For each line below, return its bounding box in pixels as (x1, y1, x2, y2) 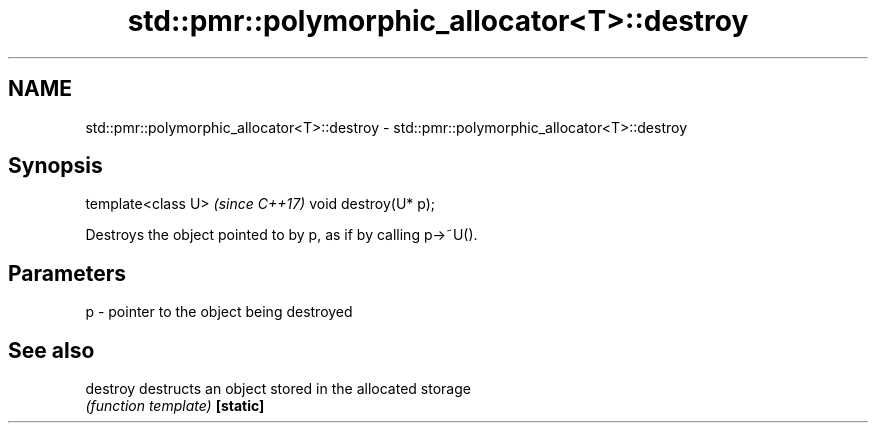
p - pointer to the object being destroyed (85, 303, 353, 321)
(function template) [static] (85, 397, 265, 415)
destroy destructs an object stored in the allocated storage (85, 380, 471, 398)
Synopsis (8, 153, 103, 179)
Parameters (8, 260, 126, 286)
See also (8, 337, 95, 363)
